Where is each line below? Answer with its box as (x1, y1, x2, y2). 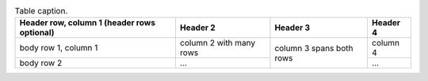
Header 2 (179, 22, 216, 33)
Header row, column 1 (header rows (19, 17, 156, 28)
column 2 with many (179, 38, 256, 49)
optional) (19, 28, 55, 39)
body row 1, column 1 (19, 42, 98, 53)
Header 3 (274, 22, 311, 33)
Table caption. (14, 6, 68, 17)
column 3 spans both (274, 42, 353, 53)
